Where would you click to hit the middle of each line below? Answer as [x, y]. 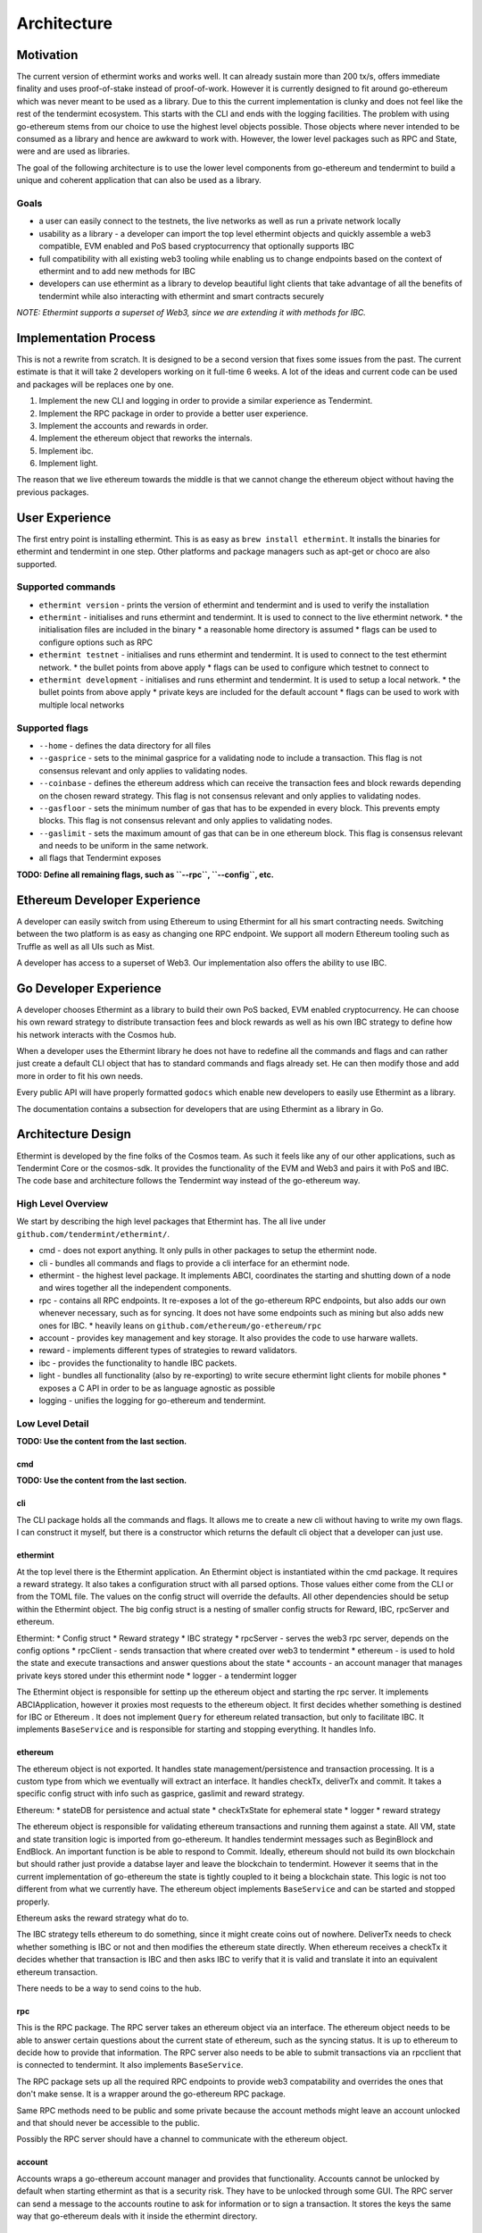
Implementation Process [86, 338]
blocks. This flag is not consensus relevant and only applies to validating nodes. [186, 821]
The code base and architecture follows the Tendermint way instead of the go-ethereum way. [188, 1181]
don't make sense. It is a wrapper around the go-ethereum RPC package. [151, 2094]
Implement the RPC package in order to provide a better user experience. [174, 413]
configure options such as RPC [96, 642]
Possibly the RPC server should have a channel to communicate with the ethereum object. [182, 2139]
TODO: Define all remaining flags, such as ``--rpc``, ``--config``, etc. [145, 874]
